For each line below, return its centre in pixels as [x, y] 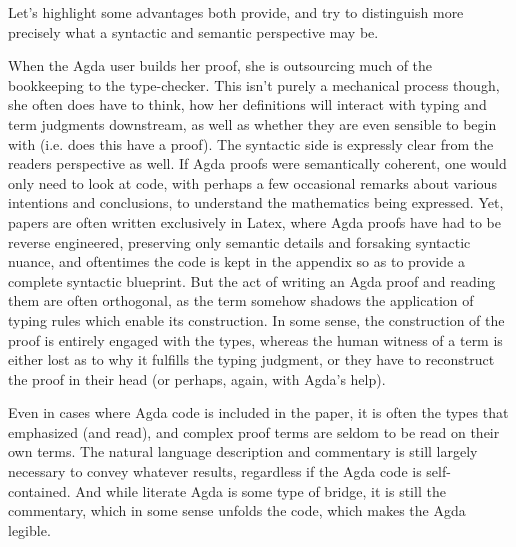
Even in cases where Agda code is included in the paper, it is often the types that [258, 412]
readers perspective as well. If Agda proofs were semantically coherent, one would [257, 163]
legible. [29, 529]
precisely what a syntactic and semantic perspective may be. [193, 31]
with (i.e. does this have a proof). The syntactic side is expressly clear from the [251, 143]
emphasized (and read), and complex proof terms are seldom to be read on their [254, 431]
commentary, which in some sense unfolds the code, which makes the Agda [237, 510]
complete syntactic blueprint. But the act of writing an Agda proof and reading [252, 280]
